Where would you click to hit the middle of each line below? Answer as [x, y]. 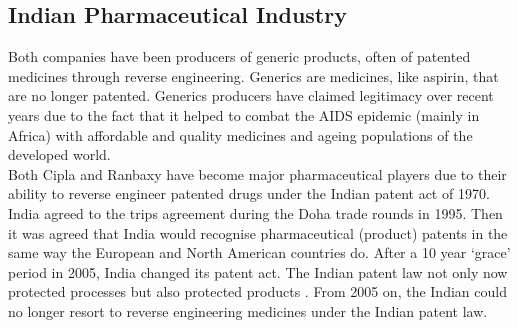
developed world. [59, 154]
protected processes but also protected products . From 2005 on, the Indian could [257, 291]
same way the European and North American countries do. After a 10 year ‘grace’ [259, 252]
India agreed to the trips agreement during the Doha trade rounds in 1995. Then [255, 212]
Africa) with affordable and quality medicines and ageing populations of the [240, 134]
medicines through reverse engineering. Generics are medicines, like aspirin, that [253, 75]
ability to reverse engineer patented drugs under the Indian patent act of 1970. [249, 193]
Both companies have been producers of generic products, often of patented [239, 56]
